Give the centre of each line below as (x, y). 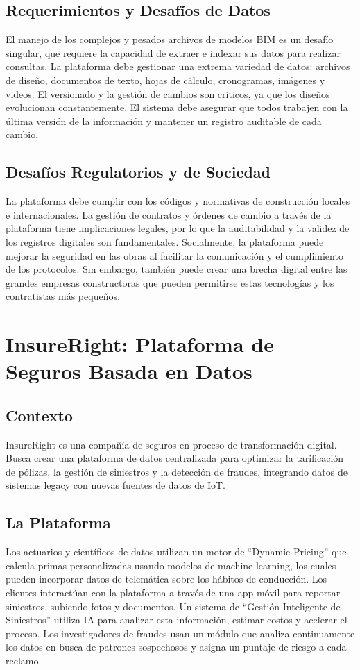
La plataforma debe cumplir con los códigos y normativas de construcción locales (178, 201)
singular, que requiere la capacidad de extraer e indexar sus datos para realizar (173, 52)
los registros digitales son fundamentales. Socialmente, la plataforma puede (165, 241)
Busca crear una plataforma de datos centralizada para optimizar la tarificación (175, 458)
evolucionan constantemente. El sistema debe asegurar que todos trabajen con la (177, 107)
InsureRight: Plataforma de (140, 344)
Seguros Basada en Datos (129, 371)
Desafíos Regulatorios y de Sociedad (138, 172)
